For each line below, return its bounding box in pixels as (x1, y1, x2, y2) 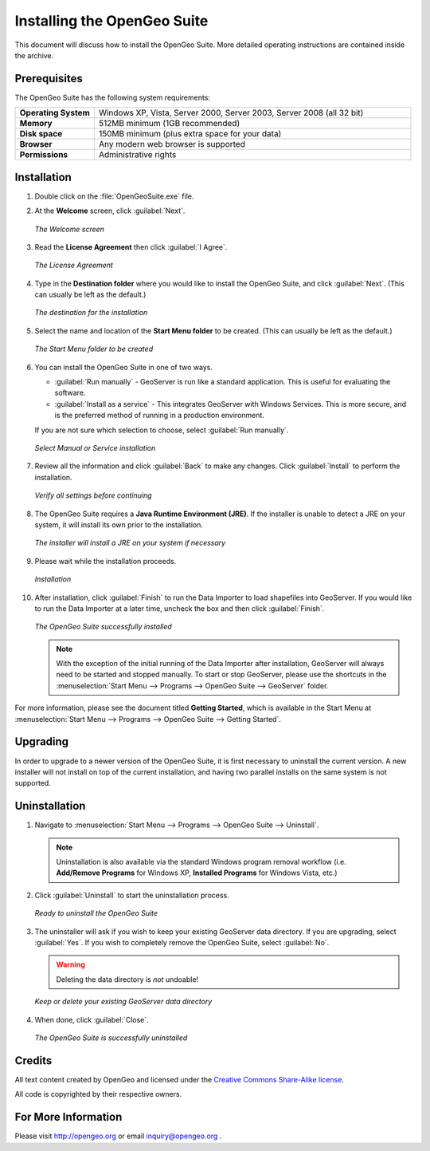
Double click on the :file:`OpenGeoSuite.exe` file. (34, 191, 194, 201)
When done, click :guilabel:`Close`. (34, 1015, 149, 1024)
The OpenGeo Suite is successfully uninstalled (34, 1033, 188, 1043)
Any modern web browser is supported (98, 139, 246, 150)
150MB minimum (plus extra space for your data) (98, 128, 282, 140)
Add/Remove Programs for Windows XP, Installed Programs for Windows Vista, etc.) (56, 868, 338, 877)
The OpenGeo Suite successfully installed (34, 622, 173, 632)
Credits (14, 1054, 53, 1067)
